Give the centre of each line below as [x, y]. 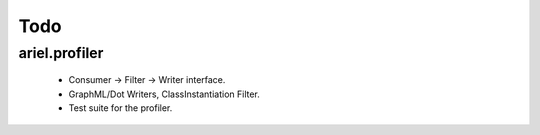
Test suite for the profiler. [120, 107]
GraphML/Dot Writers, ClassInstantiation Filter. [164, 94]
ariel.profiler [61, 53]
